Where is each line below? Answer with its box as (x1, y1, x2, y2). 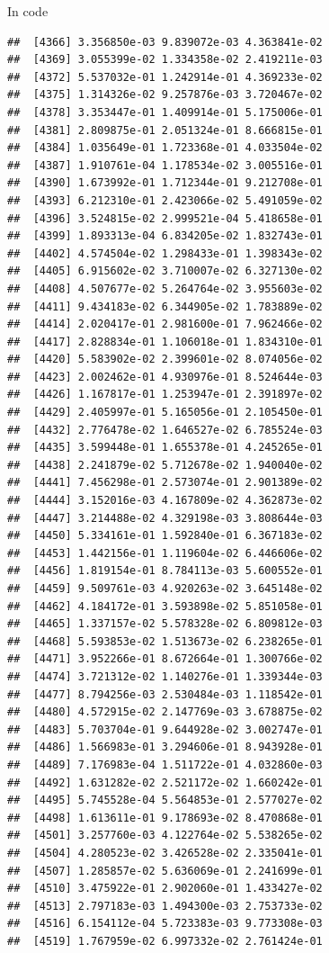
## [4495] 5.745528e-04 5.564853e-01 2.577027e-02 (7, 794, 323, 807)
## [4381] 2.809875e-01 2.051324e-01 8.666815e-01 (7, 123, 323, 137)
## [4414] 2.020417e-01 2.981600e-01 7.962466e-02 (7, 318, 323, 331)
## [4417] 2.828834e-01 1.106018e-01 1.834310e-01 (7, 335, 323, 348)
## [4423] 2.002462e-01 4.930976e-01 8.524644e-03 (7, 370, 323, 383)
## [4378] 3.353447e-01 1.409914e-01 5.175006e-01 (7, 105, 323, 119)
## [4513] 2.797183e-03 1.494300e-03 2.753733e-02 (7, 899, 323, 913)
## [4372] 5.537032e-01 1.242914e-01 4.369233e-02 (7, 70, 323, 84)
